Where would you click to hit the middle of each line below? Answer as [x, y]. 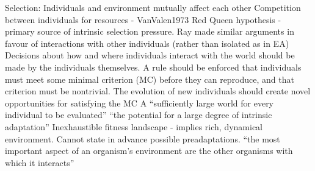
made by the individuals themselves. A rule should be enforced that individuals [153, 67]
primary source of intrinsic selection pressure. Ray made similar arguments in [150, 31]
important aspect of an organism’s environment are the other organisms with [149, 151]
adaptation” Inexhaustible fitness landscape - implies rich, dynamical [134, 126]
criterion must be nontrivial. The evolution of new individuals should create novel [158, 91]
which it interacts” [40, 162]
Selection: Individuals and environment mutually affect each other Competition [153, 7]
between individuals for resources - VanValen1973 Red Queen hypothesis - [143, 19]
